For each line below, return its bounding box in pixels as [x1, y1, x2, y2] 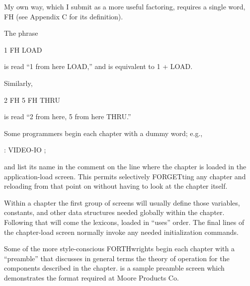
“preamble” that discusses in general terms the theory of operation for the [4, 253, 230, 263]
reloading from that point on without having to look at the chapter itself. [4, 181, 228, 191]
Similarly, [4, 77, 33, 88]
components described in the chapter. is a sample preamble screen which [4, 263, 225, 273]
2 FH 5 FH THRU [4, 94, 60, 105]
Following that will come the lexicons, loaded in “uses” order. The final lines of [4, 216, 245, 227]
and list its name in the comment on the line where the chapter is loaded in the [4, 161, 247, 171]
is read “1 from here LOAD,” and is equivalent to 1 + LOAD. [4, 61, 193, 71]
